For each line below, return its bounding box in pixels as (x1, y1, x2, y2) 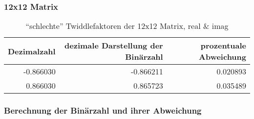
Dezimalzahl (8, 45, 56, 57)
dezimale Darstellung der (64, 40, 163, 51)
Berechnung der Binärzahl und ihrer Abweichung (4, 104, 202, 117)
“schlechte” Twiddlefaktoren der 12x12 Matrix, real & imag (25, 20, 229, 32)
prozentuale (200, 40, 246, 51)
